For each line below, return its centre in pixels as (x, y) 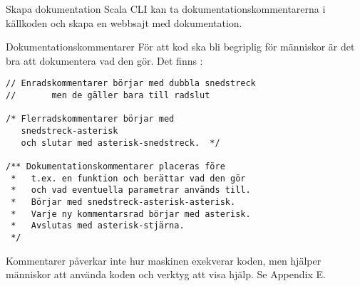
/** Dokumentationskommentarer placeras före (115, 166)
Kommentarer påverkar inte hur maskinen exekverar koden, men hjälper (164, 260)
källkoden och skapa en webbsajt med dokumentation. (124, 22)
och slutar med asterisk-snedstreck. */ (120, 143)
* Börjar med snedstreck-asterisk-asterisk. (123, 202)
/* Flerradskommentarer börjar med (90, 119)
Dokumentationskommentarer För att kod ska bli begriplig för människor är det (180, 47)
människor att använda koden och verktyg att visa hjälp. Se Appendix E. (166, 274)
